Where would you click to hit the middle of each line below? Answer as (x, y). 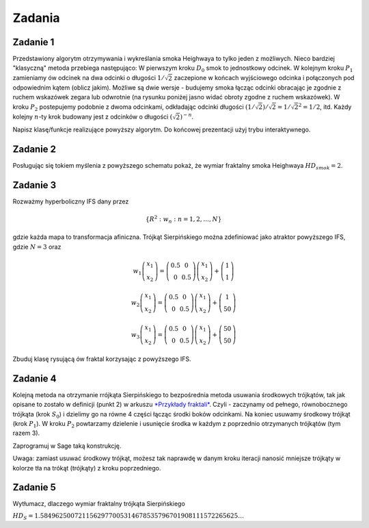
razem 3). (26, 433)
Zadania (37, 18)
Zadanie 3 (35, 185)
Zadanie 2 (35, 149)
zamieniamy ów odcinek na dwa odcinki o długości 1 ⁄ (88, 77)
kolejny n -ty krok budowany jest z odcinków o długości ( (93, 116)
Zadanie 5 (34, 487)
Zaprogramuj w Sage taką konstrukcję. (67, 446)
